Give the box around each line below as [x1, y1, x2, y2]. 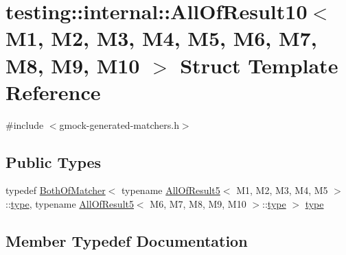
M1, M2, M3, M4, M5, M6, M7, [5, 24, 317, 52]
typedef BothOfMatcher [5, 183, 106, 197]
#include [5, 117, 44, 132]
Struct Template [180, 51, 338, 79]
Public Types [5, 151, 102, 172]
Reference [5, 77, 101, 106]
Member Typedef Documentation [5, 230, 248, 252]
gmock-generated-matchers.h [59, 117, 179, 132]
